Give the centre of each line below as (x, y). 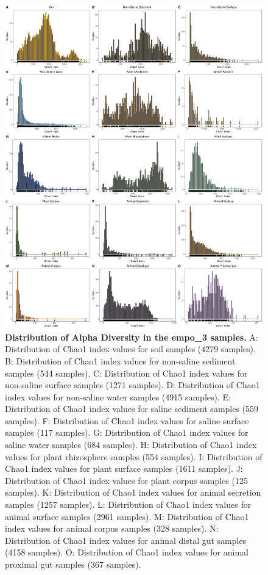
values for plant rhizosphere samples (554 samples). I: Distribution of (134, 456)
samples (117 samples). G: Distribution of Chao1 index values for (127, 432)
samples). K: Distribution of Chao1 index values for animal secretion (133, 492)
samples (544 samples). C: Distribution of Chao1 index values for (126, 373)
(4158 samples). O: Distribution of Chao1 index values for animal (127, 552)
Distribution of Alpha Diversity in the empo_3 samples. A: (132, 337)
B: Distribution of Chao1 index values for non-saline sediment (120, 360)
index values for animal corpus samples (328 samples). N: (112, 528)
